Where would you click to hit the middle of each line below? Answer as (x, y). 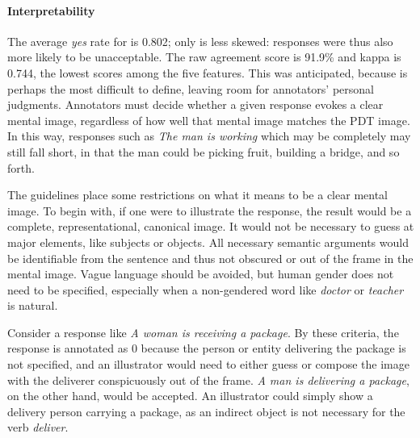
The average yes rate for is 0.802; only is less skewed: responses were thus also (200, 41)
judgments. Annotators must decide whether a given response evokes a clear (195, 104)
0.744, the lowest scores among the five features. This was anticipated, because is (208, 72)
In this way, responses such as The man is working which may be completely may (209, 136)
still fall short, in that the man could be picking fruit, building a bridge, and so (204, 151)
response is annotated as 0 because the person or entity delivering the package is (207, 348)
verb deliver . (38, 427)
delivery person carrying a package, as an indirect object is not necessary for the (206, 411)
